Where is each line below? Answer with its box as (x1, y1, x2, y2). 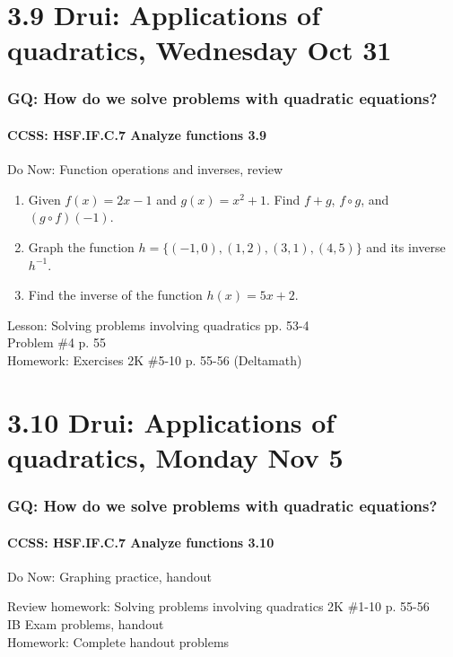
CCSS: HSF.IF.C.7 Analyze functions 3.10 (7, 532, 274, 551)
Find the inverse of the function (28, 285, 203, 304)
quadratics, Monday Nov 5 (7, 438, 344, 475)
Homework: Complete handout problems (7, 632, 230, 651)
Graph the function (28, 237, 135, 256)
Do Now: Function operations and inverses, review (7, 160, 283, 179)
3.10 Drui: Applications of (7, 403, 335, 440)
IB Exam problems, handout (7, 614, 164, 633)
